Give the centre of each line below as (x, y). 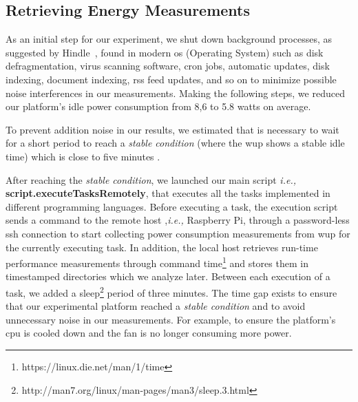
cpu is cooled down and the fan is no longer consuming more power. (149, 333)
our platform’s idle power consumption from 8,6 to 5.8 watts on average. (158, 106)
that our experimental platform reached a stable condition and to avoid (156, 306)
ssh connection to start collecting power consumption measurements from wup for (178, 233)
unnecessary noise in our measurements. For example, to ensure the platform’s (171, 319)
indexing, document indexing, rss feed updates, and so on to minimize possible (171, 79)
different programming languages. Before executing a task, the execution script (172, 206)
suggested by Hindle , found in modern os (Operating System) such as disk (165, 52)
